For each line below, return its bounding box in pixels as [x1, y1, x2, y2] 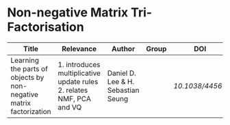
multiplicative [57, 68, 101, 78]
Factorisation [7, 19, 84, 35]
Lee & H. [107, 77, 135, 86]
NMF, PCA [57, 94, 91, 103]
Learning [10, 55, 40, 65]
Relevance [61, 44, 97, 53]
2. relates [57, 85, 88, 95]
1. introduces [57, 59, 101, 69]
